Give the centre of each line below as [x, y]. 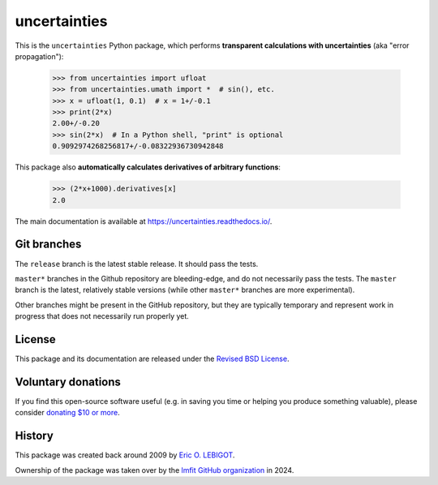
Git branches [48, 245]
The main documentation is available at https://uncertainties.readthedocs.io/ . [144, 221]
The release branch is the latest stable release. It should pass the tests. [137, 264]
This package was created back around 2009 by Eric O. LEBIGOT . [125, 455]
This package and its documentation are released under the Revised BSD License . [152, 358]
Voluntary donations [68, 382]
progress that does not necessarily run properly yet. [102, 316]
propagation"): [39, 56]
